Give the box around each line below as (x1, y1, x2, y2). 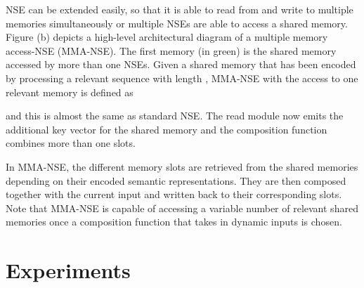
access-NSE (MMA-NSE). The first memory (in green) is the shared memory (6, 43, 337, 58)
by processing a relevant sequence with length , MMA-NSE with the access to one (6, 70, 358, 85)
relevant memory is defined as (6, 84, 134, 99)
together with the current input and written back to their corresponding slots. (6, 187, 342, 202)
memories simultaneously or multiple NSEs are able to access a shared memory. (6, 15, 348, 30)
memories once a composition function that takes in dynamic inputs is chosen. (6, 214, 342, 229)
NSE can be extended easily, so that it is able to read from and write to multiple (6, 2, 353, 16)
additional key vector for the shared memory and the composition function (6, 122, 327, 136)
